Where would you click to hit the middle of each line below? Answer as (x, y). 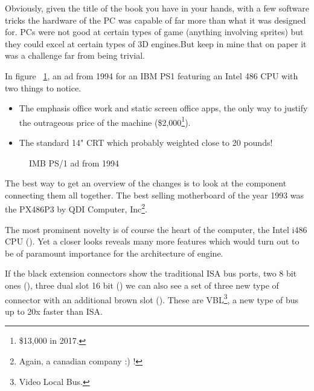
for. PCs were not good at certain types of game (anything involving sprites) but (154, 32)
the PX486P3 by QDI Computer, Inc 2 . (76, 208)
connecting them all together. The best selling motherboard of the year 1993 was (155, 195)
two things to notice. (43, 87)
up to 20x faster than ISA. (54, 311)
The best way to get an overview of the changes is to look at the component (146, 183)
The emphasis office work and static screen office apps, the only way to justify (163, 108)
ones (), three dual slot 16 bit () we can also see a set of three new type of (142, 285)
